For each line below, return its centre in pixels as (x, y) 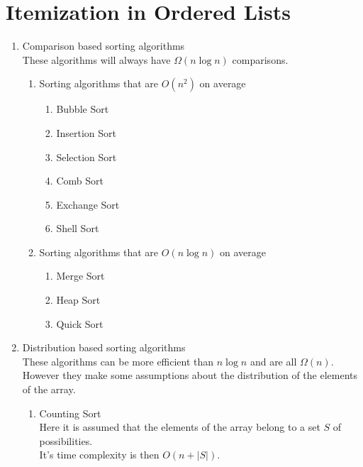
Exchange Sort (88, 204)
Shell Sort (78, 228)
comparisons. (260, 59)
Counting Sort (70, 413)
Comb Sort (80, 181)
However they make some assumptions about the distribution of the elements (190, 375)
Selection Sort (86, 156)
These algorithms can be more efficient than (118, 361)
